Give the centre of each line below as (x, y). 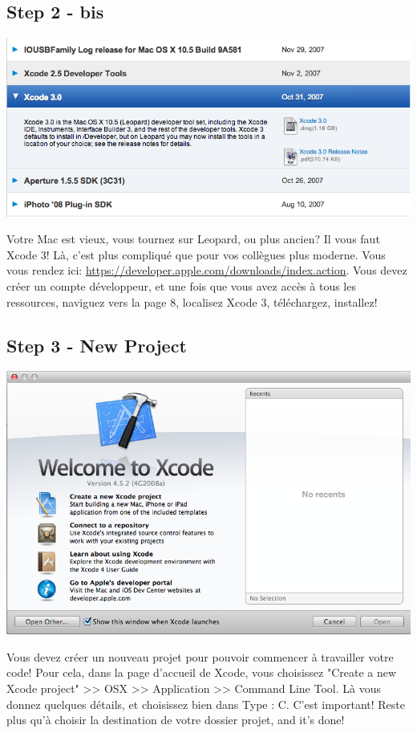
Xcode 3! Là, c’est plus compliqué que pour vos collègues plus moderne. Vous (196, 254)
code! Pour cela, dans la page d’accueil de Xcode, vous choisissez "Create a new (202, 672)
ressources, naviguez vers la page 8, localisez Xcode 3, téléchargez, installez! (192, 301)
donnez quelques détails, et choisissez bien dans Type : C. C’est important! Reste (206, 704)
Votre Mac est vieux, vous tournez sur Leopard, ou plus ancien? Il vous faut (193, 239)
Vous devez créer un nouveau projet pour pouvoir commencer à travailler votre (200, 656)
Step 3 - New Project (97, 345)
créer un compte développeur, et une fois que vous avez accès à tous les (181, 286)
